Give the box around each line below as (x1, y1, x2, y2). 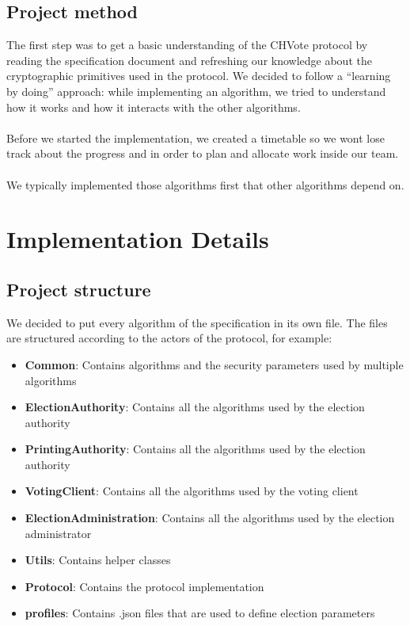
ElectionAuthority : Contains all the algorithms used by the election (25, 399, 365, 415)
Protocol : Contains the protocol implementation (25, 578, 264, 594)
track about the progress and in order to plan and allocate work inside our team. (6, 145, 399, 162)
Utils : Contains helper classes (25, 552, 171, 568)
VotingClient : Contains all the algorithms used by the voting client (25, 483, 359, 499)
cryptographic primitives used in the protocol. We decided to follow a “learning (6, 67, 391, 84)
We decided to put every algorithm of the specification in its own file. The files (6, 314, 388, 330)
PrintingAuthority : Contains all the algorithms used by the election (25, 441, 366, 457)
